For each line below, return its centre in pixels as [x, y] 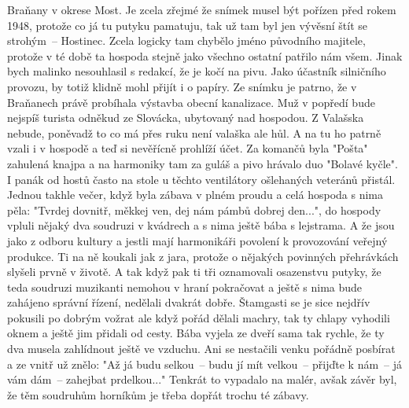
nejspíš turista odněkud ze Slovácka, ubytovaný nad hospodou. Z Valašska [186, 118]
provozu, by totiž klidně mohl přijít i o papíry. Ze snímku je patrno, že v [182, 86]
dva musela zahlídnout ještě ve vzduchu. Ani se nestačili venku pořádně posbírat [201, 349]
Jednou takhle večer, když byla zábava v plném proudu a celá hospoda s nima [195, 195]
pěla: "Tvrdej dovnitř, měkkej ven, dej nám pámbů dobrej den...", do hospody [194, 210]
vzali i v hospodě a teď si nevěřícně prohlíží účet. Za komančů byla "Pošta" [188, 148]
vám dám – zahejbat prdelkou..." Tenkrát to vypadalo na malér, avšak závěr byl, [202, 379]
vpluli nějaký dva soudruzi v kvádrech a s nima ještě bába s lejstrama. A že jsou [201, 225]
